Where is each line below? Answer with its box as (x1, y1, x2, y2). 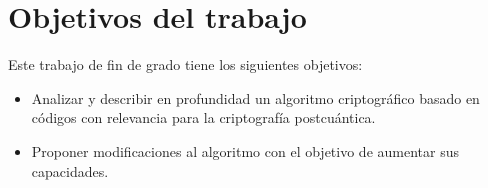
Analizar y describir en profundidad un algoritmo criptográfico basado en (31, 87, 480, 108)
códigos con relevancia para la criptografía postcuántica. (31, 107, 376, 128)
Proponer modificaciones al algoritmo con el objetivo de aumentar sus (31, 140, 459, 161)
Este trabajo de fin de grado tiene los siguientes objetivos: (8, 54, 363, 75)
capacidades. (31, 160, 109, 181)
